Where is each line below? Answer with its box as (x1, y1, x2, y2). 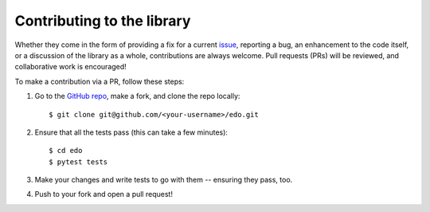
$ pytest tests (49, 157, 108, 167)
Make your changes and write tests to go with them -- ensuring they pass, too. (34, 175, 293, 185)
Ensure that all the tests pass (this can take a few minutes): (34, 128, 229, 137)
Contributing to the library (14, 12, 191, 29)
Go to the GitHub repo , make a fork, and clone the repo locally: (34, 92, 240, 101)
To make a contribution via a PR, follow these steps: (14, 77, 185, 86)
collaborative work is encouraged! (14, 62, 127, 72)
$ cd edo (49, 146, 83, 155)
